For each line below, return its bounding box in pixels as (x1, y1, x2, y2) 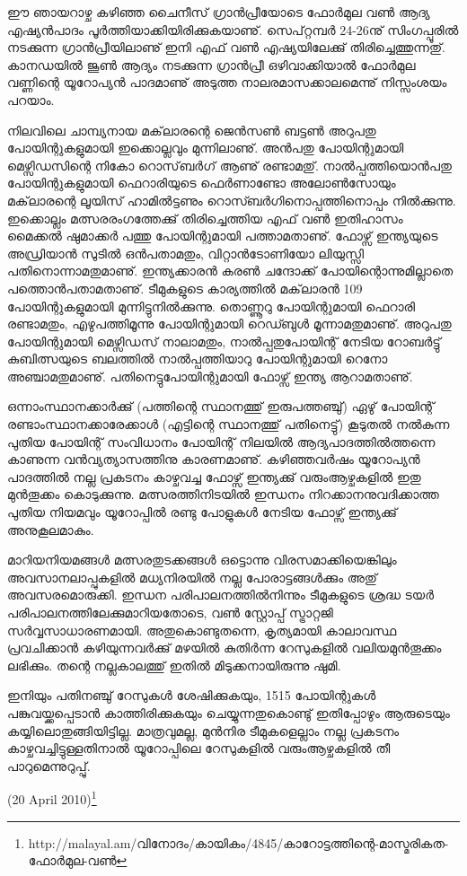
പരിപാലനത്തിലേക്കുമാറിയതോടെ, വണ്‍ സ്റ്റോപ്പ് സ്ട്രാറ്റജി (7, 603, 333, 621)
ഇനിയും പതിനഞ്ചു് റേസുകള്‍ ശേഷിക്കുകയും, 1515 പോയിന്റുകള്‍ (7, 686, 376, 705)
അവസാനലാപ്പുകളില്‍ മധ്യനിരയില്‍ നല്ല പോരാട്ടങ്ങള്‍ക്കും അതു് (7, 567, 377, 586)
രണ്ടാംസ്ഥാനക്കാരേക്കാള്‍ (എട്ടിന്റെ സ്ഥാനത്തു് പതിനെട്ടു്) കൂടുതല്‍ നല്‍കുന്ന (7, 415, 450, 434)
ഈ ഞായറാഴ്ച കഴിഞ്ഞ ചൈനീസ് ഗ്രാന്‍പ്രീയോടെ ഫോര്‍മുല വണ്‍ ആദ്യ (7, 3, 430, 21)
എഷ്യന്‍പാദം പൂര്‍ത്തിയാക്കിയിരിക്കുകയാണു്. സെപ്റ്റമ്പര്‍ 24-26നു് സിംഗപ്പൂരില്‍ (7, 20, 459, 39)
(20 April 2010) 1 (7, 787, 97, 808)
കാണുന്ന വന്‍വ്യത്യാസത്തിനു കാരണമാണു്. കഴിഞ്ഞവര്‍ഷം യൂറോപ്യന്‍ (7, 450, 420, 469)
